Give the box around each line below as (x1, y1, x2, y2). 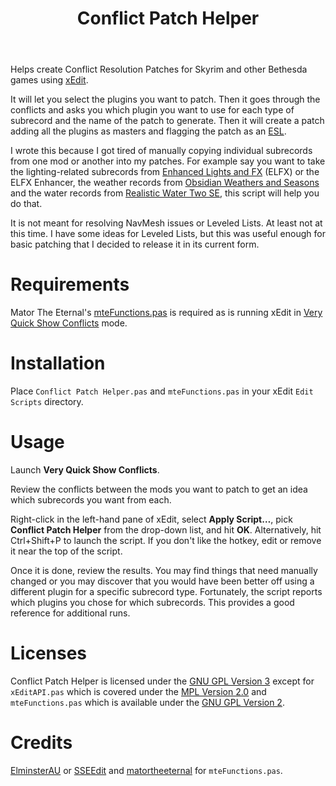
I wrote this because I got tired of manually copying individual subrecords (10, 145, 313, 157)
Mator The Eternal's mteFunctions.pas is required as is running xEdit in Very (10, 307, 323, 319)
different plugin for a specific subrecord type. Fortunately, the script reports (10, 586, 323, 597)
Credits (10, 732, 73, 754)
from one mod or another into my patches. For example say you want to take (10, 155, 326, 167)
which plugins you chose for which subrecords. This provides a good (10, 597, 295, 608)
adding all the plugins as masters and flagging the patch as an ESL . (10, 125, 287, 137)
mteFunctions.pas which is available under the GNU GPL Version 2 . (10, 696, 285, 708)
